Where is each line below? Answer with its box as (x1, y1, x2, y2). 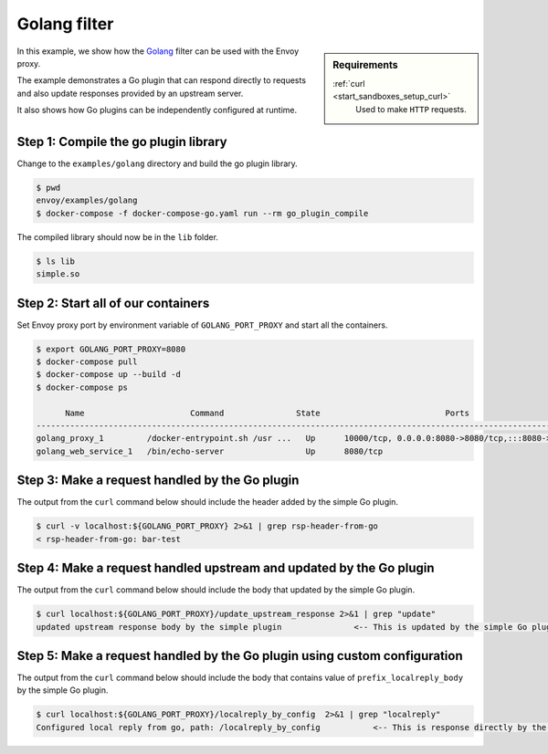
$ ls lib (36, 256, 76, 267)
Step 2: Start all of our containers (16, 295, 210, 310)
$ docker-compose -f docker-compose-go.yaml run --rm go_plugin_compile (36, 208, 369, 218)
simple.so (36, 269, 80, 279)
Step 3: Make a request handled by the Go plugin (16, 473, 300, 488)
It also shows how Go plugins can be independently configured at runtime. (16, 105, 298, 116)
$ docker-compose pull (36, 357, 138, 367)
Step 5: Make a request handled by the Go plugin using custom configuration (16, 648, 463, 664)
